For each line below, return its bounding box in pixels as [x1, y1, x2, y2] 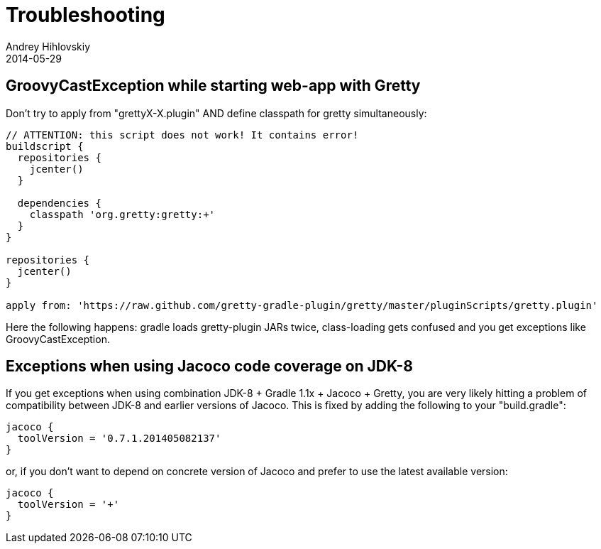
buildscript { [6, 140, 84, 152]
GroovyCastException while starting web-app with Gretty [6, 77, 421, 95]
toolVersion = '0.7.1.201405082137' [17, 433, 221, 445]
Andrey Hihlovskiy [6, 40, 91, 53]
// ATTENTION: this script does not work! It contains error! [6, 129, 359, 141]
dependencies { [17, 197, 101, 209]
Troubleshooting [6, 3, 165, 27]
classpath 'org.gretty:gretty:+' [29, 208, 216, 220]
